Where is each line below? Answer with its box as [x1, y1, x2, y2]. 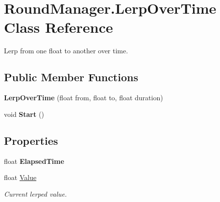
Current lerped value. [4, 188, 67, 199]
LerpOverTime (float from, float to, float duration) [4, 92, 163, 103]
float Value [4, 172, 37, 182]
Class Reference [4, 17, 113, 37]
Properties [4, 133, 58, 148]
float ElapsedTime [4, 156, 64, 166]
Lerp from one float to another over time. [4, 45, 128, 56]
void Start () [4, 109, 44, 119]
